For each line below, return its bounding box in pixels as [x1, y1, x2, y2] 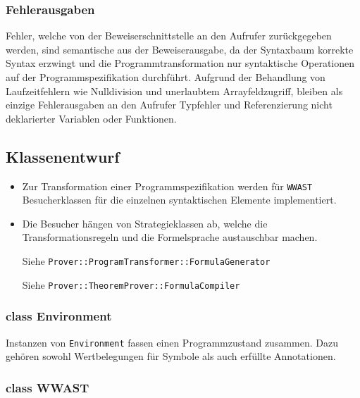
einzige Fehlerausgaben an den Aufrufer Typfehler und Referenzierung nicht [6, 97, 333, 112]
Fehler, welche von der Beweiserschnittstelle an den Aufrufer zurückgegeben [6, 28, 332, 43]
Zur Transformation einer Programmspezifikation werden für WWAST [22, 178, 313, 193]
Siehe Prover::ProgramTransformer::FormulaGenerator [22, 254, 271, 268]
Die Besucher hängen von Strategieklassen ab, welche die [22, 216, 268, 230]
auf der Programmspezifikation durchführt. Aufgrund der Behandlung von [6, 70, 325, 84]
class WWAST [6, 378, 89, 396]
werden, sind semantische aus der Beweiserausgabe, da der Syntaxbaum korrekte [6, 42, 354, 56]
